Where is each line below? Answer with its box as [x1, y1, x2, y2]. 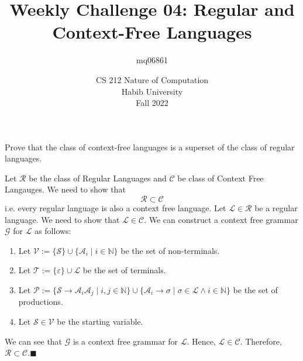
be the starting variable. [57, 315, 143, 328]
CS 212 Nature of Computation [95, 73, 209, 85]
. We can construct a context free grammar [144, 213, 298, 225]
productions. [18, 295, 63, 308]
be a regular [254, 202, 298, 214]
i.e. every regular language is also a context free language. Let [5, 202, 226, 214]
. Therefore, [240, 335, 282, 347]
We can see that [5, 335, 63, 347]
